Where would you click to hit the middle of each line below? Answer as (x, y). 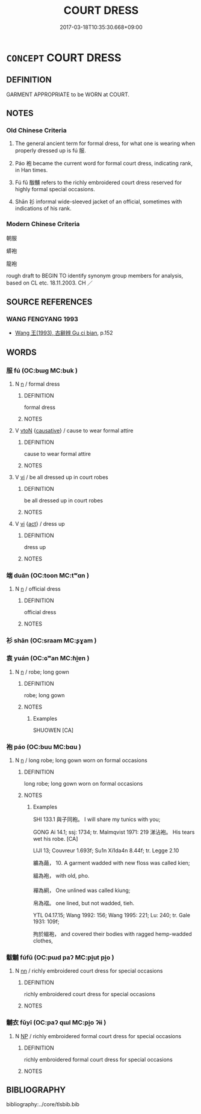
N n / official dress (38, 589)
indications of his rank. (43, 209)
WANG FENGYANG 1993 (42, 319)
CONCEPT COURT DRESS (64, 57)
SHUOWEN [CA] (53, 730)
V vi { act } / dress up (40, 524)
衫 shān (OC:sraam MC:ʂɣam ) (51, 641)
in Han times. (31, 170)
